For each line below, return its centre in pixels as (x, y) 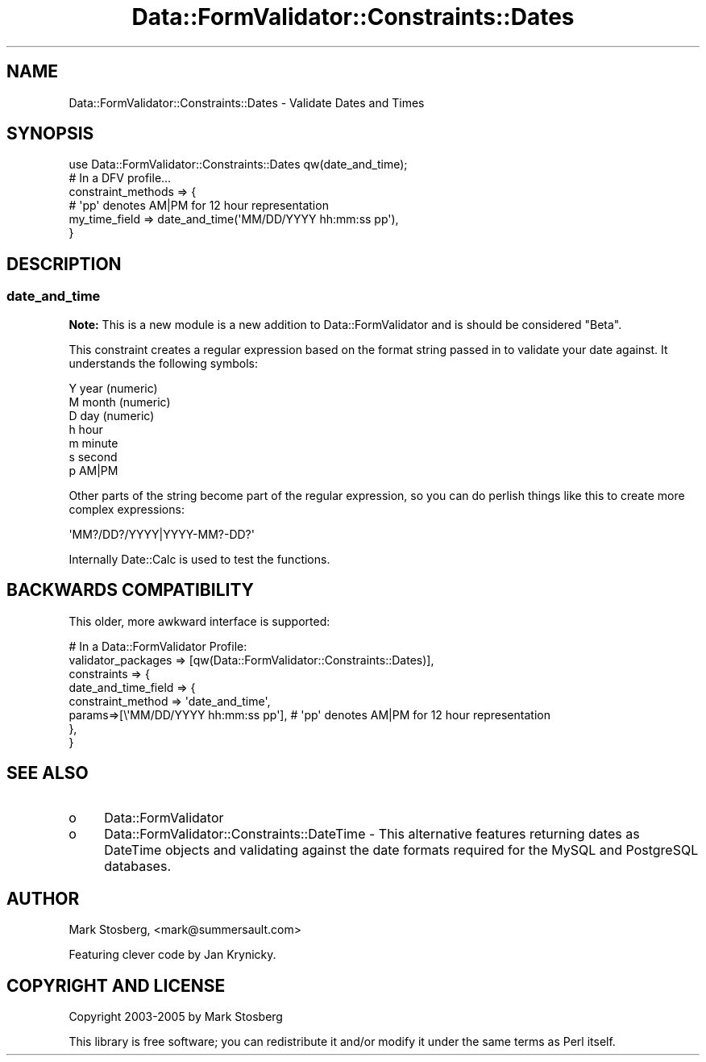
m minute (93, 443)
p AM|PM (93, 470)
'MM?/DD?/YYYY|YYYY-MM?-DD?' (162, 534)
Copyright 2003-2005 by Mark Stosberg (176, 1017)
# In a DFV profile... (120, 178)
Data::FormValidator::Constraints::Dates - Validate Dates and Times (247, 102)
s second (93, 456)
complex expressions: (127, 509)
